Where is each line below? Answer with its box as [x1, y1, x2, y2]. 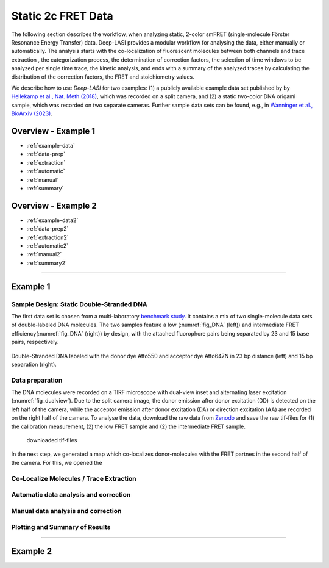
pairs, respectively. [11, 339, 59, 346]
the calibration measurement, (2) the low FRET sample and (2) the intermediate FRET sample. [11, 423, 246, 430]
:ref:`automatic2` [26, 242, 69, 250]
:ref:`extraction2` [26, 234, 69, 241]
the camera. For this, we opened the [11, 459, 102, 466]
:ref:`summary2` [26, 259, 67, 267]
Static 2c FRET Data [11, 9, 113, 23]
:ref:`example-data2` [26, 217, 79, 224]
